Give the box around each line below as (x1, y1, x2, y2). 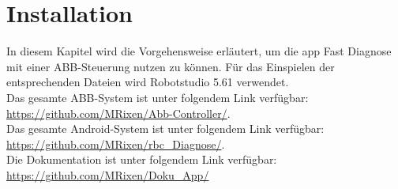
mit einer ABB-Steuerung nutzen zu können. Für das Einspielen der (6, 58, 335, 74)
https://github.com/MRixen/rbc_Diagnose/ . (6, 135, 225, 152)
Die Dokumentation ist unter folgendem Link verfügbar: (6, 151, 277, 168)
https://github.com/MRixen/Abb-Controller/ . (6, 104, 231, 121)
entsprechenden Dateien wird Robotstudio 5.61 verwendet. (6, 74, 289, 90)
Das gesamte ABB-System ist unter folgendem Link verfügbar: (6, 89, 309, 105)
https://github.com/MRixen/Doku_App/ (6, 166, 209, 183)
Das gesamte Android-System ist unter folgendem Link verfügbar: (6, 120, 325, 137)
